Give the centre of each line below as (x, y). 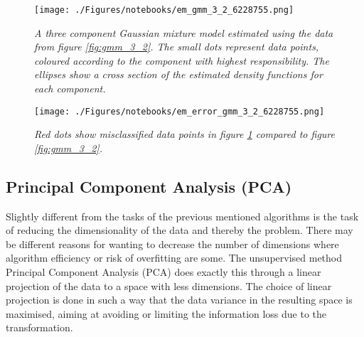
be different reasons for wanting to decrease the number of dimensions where (172, 244)
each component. (70, 89)
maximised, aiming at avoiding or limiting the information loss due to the (166, 313)
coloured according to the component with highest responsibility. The (182, 60)
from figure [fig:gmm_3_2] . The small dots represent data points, (177, 47)
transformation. (39, 327)
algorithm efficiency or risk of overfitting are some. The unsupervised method (174, 258)
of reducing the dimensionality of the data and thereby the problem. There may (180, 230)
